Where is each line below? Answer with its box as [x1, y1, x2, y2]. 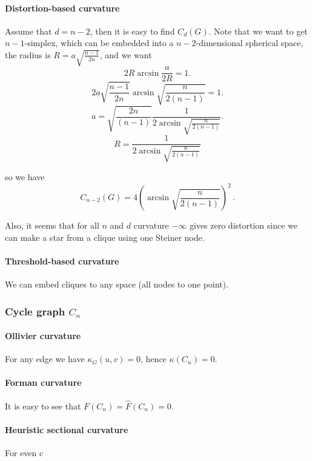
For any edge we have [5, 352, 85, 365]
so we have [5, 170, 45, 183]
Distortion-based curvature [5, 1, 120, 14]
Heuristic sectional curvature [5, 423, 128, 436]
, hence [141, 352, 167, 365]
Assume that [5, 24, 52, 37]
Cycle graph [5, 303, 65, 318]
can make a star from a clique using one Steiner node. [5, 231, 205, 243]
